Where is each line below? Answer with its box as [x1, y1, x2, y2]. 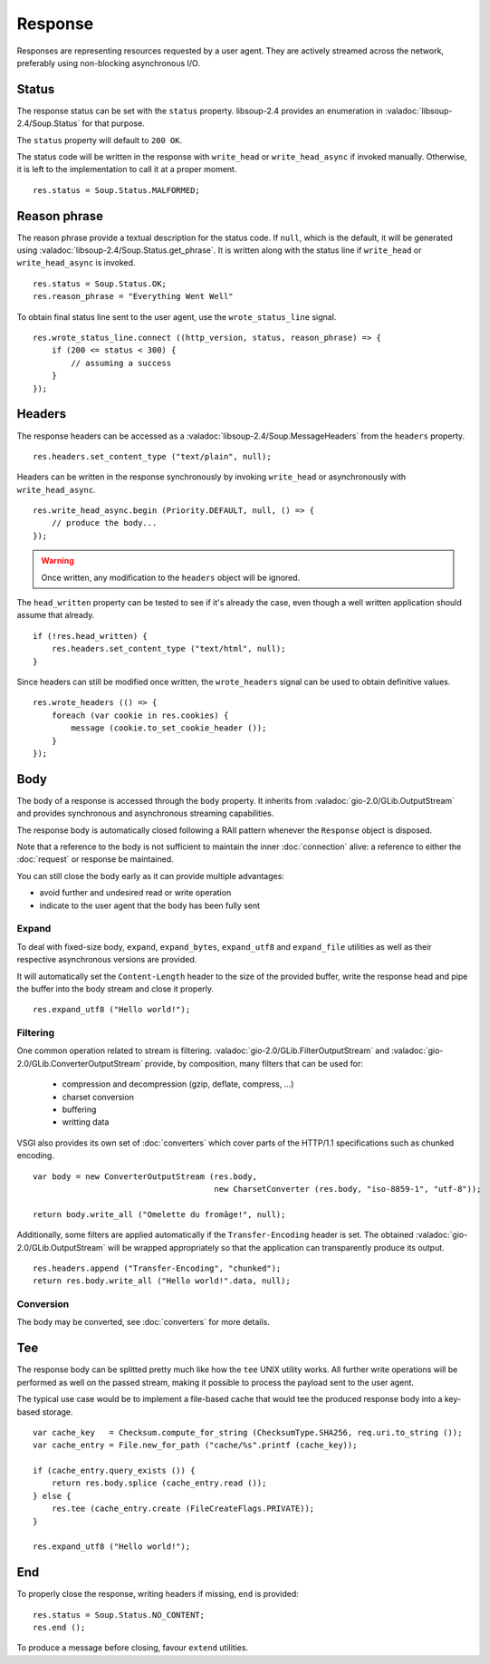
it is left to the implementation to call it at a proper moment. [16, 164, 237, 175]
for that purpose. [81, 118, 145, 129]
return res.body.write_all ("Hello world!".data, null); [33, 1276, 292, 1286]
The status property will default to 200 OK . [16, 134, 183, 145]
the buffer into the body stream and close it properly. [16, 983, 215, 994]
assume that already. [16, 610, 95, 621]
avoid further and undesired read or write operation [39, 887, 232, 898]
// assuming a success [71, 358, 172, 368]
